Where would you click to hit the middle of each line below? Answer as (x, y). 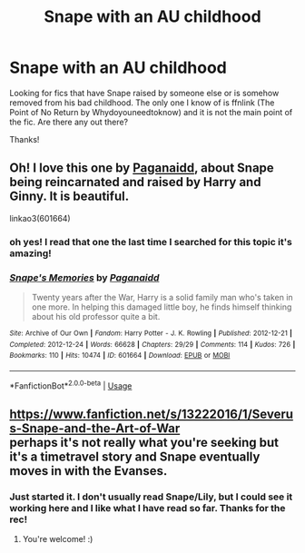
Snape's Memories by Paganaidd (84, 277)
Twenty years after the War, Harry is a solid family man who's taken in (162, 297)
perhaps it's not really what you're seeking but (144, 442)
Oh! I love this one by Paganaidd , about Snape (142, 168)
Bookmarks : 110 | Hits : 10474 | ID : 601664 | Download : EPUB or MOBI (120, 356)
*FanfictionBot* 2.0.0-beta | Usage (71, 385)
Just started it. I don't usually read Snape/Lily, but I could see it (151, 497)
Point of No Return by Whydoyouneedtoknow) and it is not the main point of (151, 112)
